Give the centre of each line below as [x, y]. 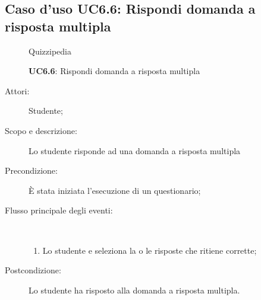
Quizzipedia [50, 51]
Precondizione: [31, 170]
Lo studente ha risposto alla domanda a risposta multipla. [134, 290]
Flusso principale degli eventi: [59, 210]
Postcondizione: [33, 270]
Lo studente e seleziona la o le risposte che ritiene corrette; [150, 250]
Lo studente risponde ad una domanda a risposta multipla [135, 150]
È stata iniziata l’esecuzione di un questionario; [115, 190]
